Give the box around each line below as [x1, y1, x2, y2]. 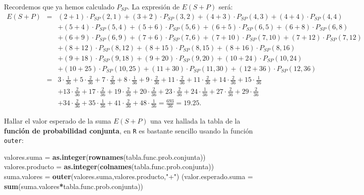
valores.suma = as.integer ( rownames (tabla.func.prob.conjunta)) [4, 151, 206, 162]
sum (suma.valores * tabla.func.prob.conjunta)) [4, 181, 143, 191]
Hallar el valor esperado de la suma [4, 115, 112, 126]
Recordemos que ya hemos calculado [4, 1, 115, 11]
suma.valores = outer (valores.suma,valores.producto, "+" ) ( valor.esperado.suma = [4, 171, 253, 181]
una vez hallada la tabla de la [150, 115, 241, 126]
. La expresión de [127, 1, 180, 11]
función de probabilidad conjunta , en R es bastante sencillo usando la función [4, 125, 253, 135]
